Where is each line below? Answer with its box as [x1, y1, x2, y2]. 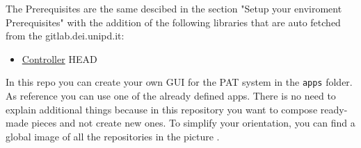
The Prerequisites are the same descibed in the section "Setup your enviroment [6, 1, 342, 15]
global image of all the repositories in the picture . [6, 129, 220, 143]
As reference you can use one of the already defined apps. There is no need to [6, 89, 336, 103]
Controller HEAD [22, 51, 97, 66]
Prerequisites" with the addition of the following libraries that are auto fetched [6, 15, 341, 29]
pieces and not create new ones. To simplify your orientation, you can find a [31, 115, 355, 130]
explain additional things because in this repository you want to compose [6, 102, 318, 116]
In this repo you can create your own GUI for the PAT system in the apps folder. [6, 75, 353, 89]
